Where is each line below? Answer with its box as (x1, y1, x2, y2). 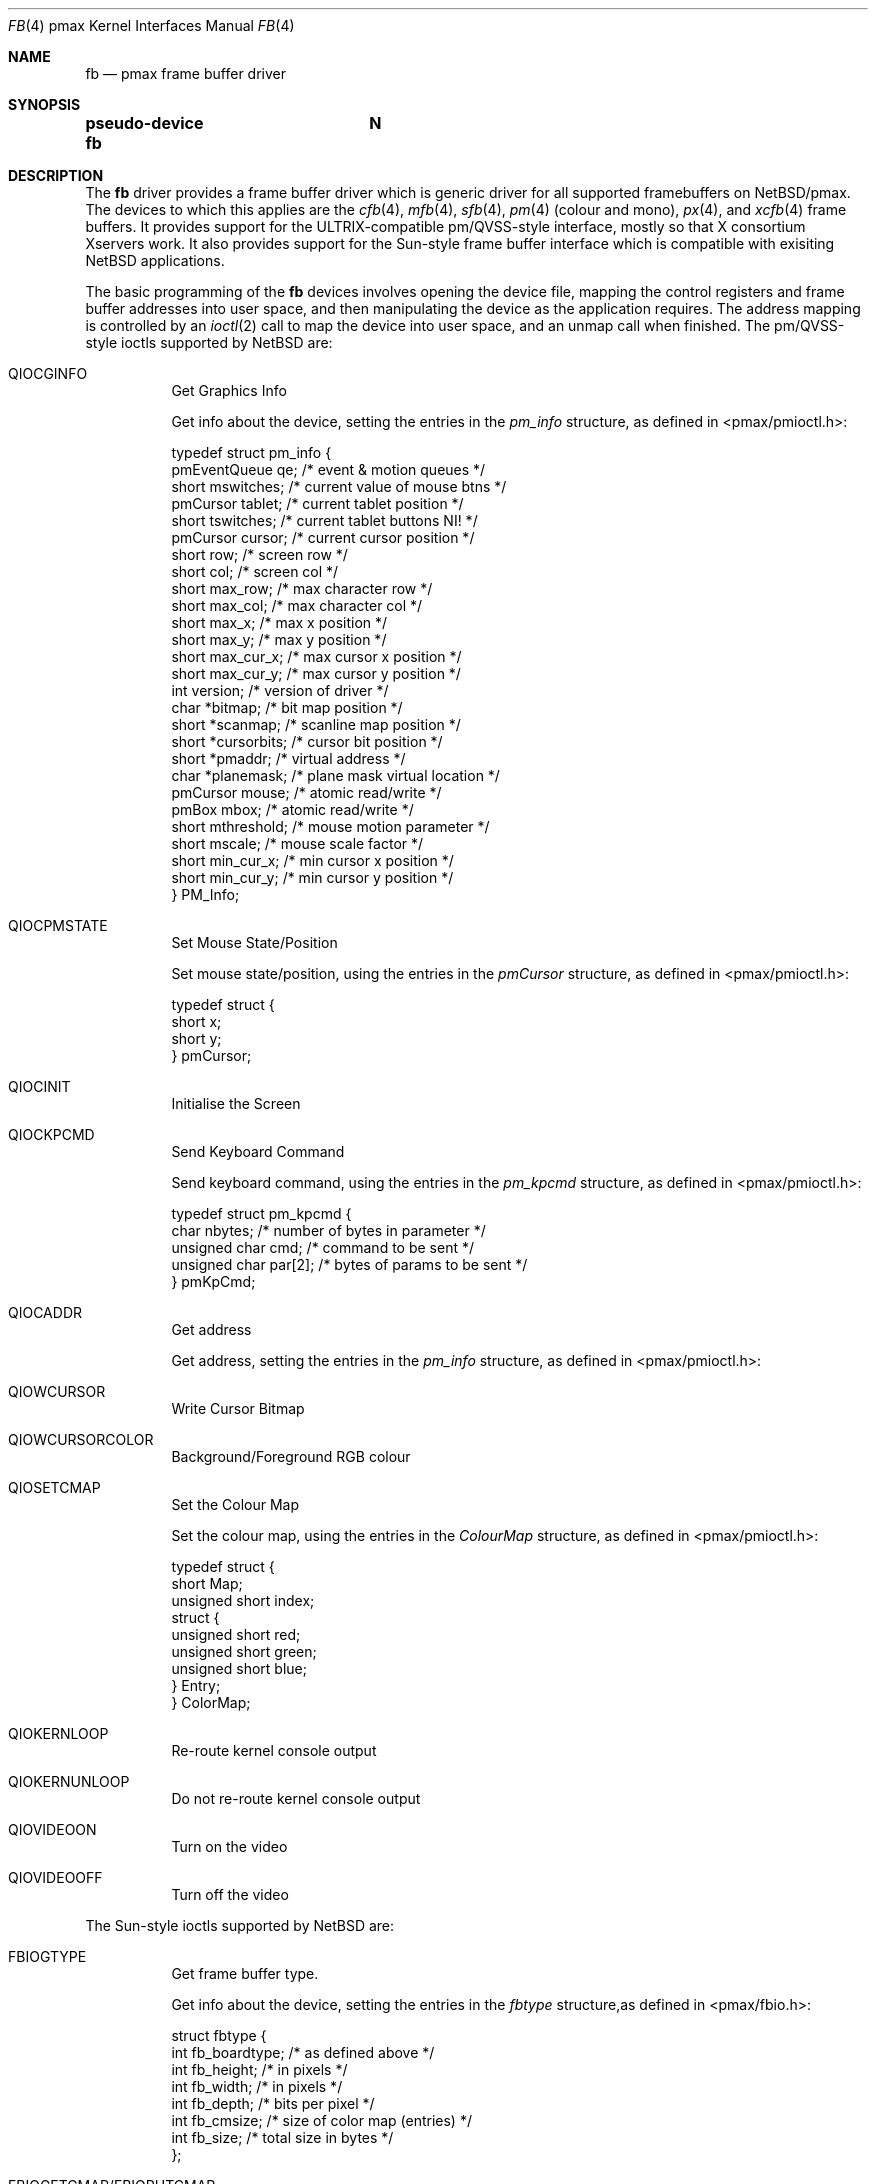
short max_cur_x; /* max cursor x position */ (171, 648, 462, 665)
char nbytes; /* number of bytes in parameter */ (171, 1222, 486, 1239)
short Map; (171, 1575, 243, 1592)
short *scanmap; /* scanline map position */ (171, 716, 461, 733)
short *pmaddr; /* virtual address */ (171, 750, 406, 767)
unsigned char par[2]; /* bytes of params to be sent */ (171, 1256, 528, 1273)
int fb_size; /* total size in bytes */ (171, 2129, 394, 2146)
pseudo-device (85, 113, 204, 133)
